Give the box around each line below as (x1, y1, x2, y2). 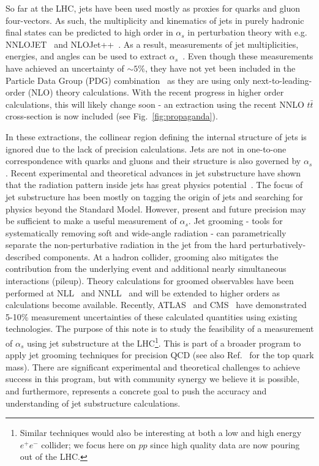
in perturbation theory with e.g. (187, 26, 307, 39)
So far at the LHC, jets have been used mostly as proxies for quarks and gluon (6, 2, 301, 14)
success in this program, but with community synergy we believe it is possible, (6, 372, 299, 385)
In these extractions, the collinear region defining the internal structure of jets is (6, 130, 307, 143)
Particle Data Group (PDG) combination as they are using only (6, 73, 250, 86)
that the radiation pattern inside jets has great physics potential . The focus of (6, 178, 303, 191)
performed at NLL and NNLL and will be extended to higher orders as (6, 286, 280, 299)
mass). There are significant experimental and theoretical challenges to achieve (6, 360, 301, 373)
